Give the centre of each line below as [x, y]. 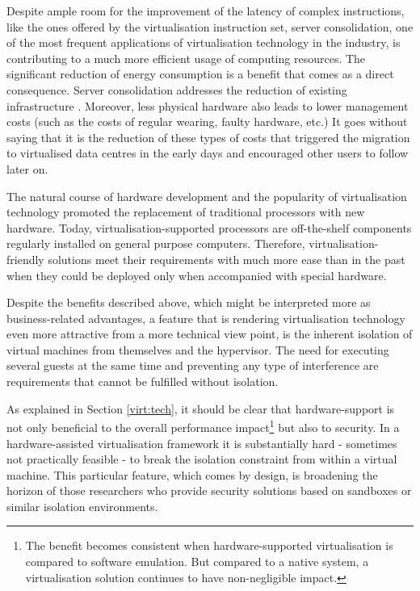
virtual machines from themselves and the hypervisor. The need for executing [198, 349]
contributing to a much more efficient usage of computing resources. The [186, 58]
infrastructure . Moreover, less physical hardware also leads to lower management [208, 105]
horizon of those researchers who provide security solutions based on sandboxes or [209, 490]
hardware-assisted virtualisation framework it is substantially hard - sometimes [202, 443]
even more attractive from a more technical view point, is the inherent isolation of [210, 334]
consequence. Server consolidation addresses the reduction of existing [177, 89]
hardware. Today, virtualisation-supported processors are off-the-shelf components [209, 227]
